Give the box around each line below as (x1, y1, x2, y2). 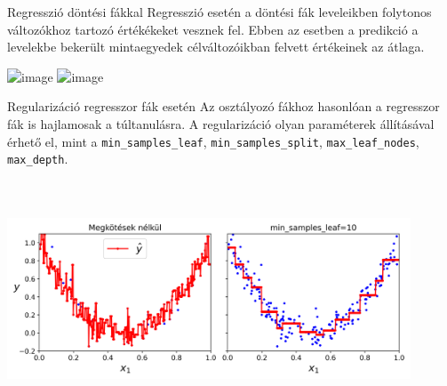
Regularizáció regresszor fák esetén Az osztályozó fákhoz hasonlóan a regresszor (7, 97, 440, 116)
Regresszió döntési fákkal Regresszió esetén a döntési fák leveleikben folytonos (7, 3, 432, 20)
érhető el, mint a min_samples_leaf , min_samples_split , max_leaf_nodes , (7, 132, 419, 150)
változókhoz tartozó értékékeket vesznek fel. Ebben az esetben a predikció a (7, 20, 419, 38)
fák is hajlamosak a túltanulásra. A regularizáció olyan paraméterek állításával (7, 114, 435, 133)
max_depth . (7, 149, 68, 168)
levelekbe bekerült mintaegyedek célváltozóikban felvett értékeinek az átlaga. (7, 37, 425, 56)
